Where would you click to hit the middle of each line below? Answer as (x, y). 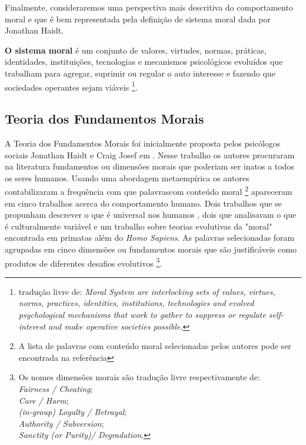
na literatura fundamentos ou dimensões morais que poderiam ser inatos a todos (149, 166)
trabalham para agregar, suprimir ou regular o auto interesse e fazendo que (140, 73)
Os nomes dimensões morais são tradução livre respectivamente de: (139, 377)
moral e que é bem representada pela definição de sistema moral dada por (138, 19)
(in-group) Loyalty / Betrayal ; (73, 412)
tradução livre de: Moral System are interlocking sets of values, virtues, (147, 291)
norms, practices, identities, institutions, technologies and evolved (136, 303)
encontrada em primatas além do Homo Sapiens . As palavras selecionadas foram (150, 238)
